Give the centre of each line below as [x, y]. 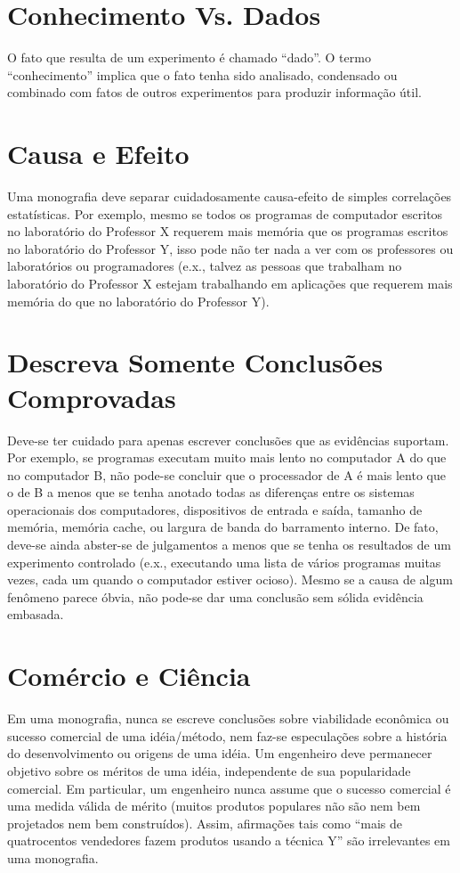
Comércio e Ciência [129, 676]
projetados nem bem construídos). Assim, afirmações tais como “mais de [205, 823]
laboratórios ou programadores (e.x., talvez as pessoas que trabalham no [205, 266]
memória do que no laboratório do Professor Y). [138, 301]
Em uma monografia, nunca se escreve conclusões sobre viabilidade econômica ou [228, 718]
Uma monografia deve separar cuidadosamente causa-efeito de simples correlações [230, 196]
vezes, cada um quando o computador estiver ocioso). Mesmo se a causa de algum [230, 579]
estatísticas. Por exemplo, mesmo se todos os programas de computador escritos [225, 213]
